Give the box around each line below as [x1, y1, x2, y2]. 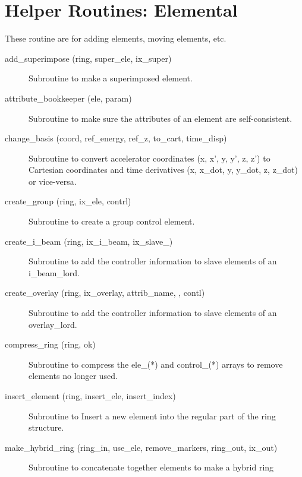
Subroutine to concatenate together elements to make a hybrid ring [29, 461, 274, 473]
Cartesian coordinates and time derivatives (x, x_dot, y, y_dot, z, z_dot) [29, 163, 298, 176]
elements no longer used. [29, 369, 118, 382]
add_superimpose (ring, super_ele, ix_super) [5, 52, 172, 64]
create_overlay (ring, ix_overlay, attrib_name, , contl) [5, 286, 205, 299]
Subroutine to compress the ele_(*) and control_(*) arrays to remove [29, 358, 283, 370]
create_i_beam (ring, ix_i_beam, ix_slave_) [5, 235, 173, 247]
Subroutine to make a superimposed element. [29, 72, 193, 84]
